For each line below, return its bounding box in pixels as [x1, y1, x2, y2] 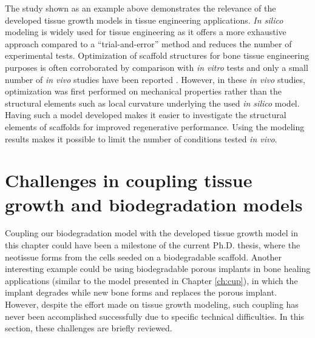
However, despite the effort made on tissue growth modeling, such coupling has [5, 298, 299, 310]
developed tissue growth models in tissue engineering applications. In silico [5, 13, 283, 26]
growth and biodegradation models [5, 191, 303, 216]
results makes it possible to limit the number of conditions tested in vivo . [5, 132, 277, 145]
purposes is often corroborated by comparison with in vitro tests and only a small [5, 61, 308, 73]
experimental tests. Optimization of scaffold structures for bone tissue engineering [5, 49, 310, 62]
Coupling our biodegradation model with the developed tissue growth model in [5, 227, 298, 239]
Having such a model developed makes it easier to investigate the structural [5, 108, 286, 121]
